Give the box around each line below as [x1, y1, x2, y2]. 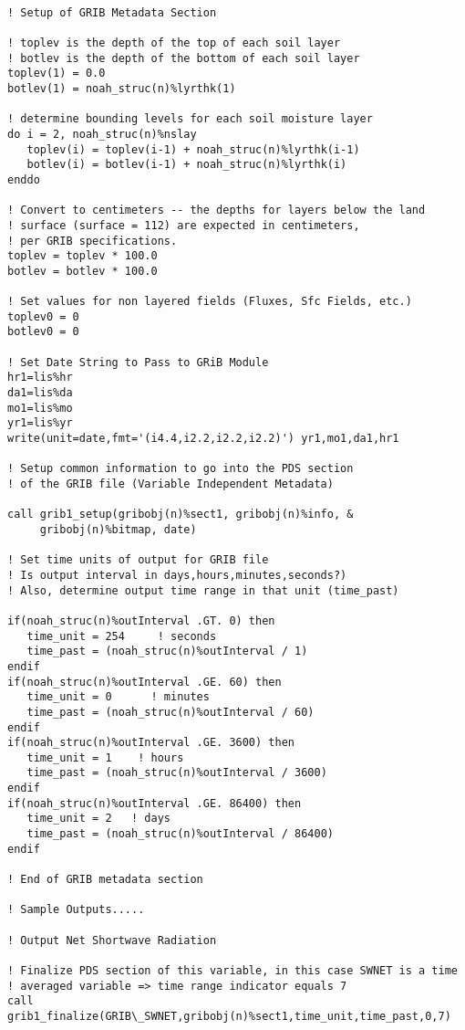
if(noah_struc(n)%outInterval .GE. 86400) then [7, 796, 302, 810]
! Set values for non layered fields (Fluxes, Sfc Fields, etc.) [7, 295, 412, 309]
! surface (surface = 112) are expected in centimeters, [7, 218, 360, 232]
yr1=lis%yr [7, 416, 73, 430]
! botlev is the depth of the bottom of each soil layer [7, 51, 360, 65]
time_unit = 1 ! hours [26, 751, 184, 764]
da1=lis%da [7, 386, 73, 400]
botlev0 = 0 [7, 325, 79, 339]
